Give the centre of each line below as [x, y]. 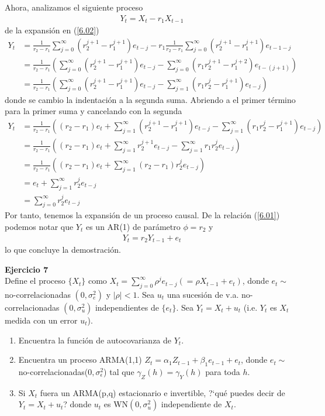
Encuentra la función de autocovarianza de [95, 340]
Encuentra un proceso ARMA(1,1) [80, 360]
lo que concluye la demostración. [63, 249]
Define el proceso [35, 281]
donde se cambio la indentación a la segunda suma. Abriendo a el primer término [150, 99]
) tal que [119, 371]
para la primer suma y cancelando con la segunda [94, 111]
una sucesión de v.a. [203, 294]
